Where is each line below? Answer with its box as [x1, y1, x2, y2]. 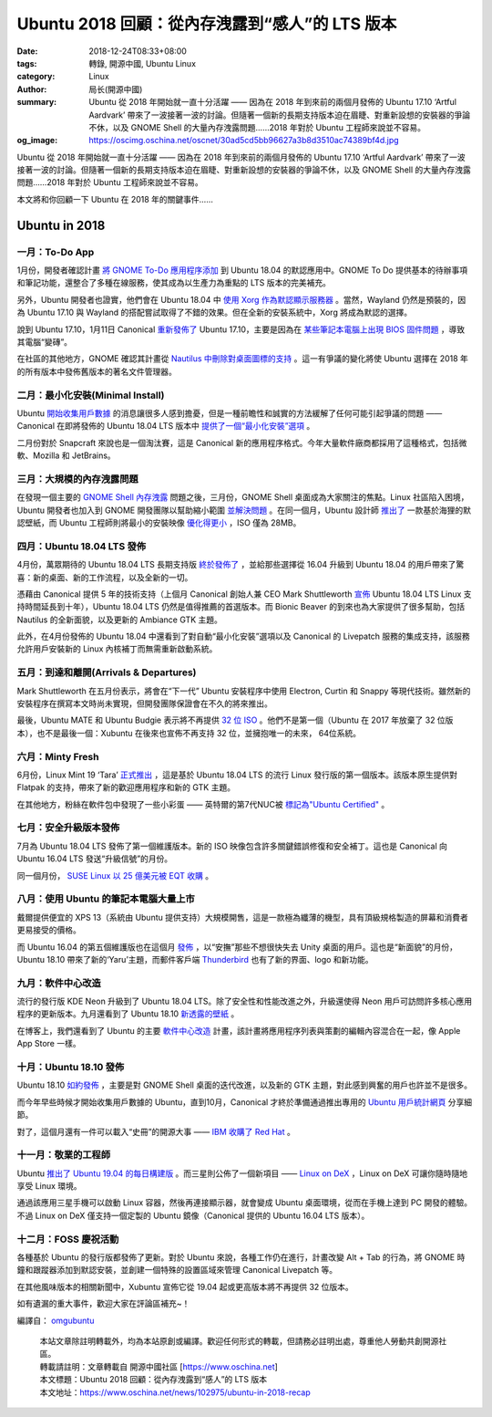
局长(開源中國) [88, 83, 143, 95]
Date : [16, 46, 38, 57]
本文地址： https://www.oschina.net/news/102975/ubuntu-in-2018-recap [39, 1387, 311, 1398]
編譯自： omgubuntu [16, 1315, 95, 1326]
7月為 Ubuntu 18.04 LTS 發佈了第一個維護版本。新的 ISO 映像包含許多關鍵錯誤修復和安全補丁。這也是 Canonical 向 [16, 840, 448, 851]
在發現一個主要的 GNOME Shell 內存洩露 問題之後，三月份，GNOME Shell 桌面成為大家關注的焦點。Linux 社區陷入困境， [16, 492, 469, 503]
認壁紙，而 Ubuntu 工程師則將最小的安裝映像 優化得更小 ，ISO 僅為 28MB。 [16, 516, 302, 528]
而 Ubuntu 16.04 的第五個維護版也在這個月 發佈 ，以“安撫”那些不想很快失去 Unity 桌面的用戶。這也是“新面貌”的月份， [16, 941, 457, 953]
